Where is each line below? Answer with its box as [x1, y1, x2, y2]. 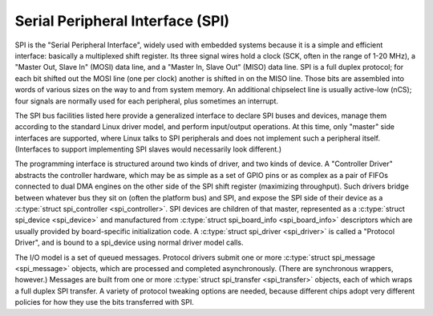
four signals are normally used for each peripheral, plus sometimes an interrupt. [14, 96, 278, 106]
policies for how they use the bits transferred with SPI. [14, 298, 194, 307]
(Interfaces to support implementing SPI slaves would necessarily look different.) [14, 144, 282, 154]
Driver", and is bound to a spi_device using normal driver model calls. [14, 237, 244, 248]
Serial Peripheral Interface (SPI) [14, 12, 230, 30]
